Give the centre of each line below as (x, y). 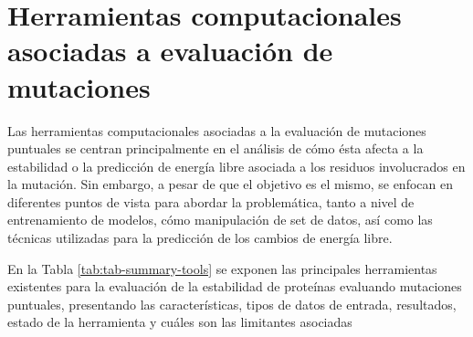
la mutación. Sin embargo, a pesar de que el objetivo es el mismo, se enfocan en (230, 184)
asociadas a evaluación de (170, 51)
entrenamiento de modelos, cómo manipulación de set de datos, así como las (220, 220)
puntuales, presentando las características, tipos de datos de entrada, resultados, (232, 304)
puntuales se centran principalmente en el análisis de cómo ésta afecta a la (215, 148)
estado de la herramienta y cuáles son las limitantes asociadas (180, 322)
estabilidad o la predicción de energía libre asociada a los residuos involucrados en (236, 166)
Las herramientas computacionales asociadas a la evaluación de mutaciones (217, 130)
